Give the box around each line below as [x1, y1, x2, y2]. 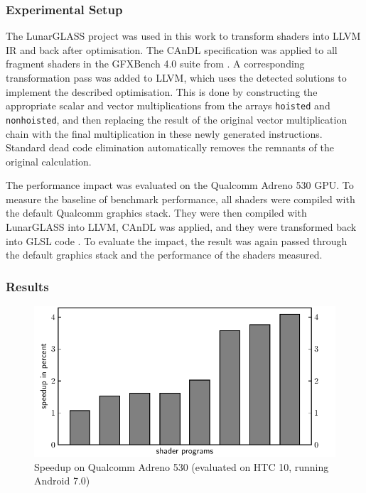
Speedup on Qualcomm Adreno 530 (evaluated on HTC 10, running [34, 459, 329, 474]
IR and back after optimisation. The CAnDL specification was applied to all [6, 42, 338, 57]
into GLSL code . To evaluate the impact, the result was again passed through [6, 233, 348, 248]
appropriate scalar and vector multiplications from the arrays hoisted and [6, 98, 330, 113]
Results [6, 277, 49, 295]
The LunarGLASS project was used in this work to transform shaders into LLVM [6, 28, 361, 43]
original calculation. [6, 153, 92, 168]
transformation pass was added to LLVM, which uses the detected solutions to [6, 70, 347, 85]
